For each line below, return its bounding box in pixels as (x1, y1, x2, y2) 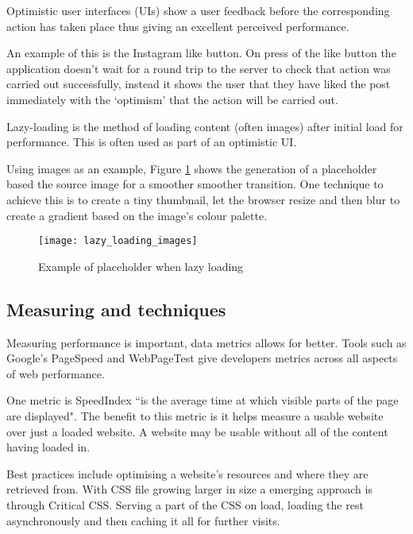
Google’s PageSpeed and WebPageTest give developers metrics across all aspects (6, 350, 398, 366)
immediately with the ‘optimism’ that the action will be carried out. (6, 91, 338, 107)
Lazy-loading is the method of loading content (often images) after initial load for (6, 118, 403, 134)
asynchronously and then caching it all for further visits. (6, 512, 280, 528)
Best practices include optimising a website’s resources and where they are (6, 465, 369, 482)
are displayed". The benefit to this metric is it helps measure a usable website (6, 407, 384, 424)
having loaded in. (6, 439, 91, 455)
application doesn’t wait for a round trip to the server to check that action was (6, 60, 391, 76)
